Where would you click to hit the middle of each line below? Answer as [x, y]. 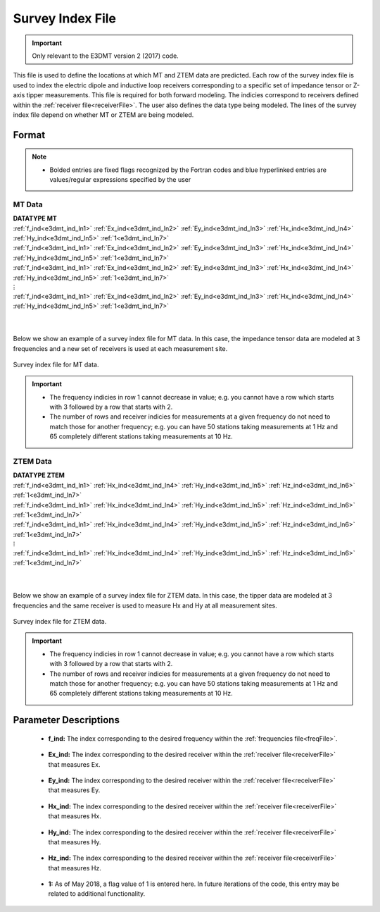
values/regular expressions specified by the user [120, 180]
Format [29, 135]
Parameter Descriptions [66, 720]
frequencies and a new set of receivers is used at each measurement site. [120, 348]
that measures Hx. [75, 816]
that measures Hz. [75, 868]
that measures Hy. [75, 842]
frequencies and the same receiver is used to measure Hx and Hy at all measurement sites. [145, 605]
